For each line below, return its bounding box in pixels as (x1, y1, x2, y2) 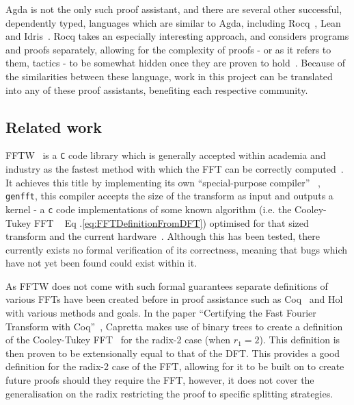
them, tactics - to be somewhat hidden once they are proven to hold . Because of (5, 56, 346, 70)
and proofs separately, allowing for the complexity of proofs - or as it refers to (5, 42, 331, 56)
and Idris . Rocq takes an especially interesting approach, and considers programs (5, 29, 349, 43)
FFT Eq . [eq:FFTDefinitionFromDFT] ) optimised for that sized (33, 215, 309, 230)
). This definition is (259, 332, 340, 347)
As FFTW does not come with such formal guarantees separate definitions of (5, 278, 328, 293)
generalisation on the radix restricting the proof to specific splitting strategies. (5, 386, 333, 400)
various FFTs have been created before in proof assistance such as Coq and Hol (5, 292, 343, 306)
